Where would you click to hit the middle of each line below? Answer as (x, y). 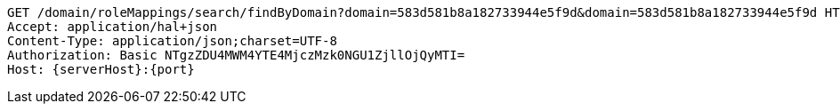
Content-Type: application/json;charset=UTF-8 (172, 41)
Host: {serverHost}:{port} (101, 69)
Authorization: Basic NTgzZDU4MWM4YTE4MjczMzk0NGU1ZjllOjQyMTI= (236, 55)
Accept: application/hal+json (113, 27)
